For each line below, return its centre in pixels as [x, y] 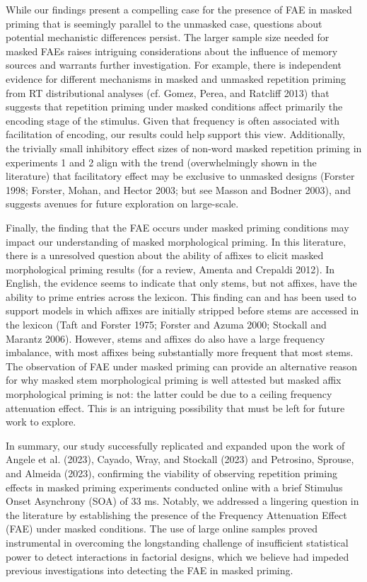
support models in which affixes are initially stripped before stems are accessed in [182, 310]
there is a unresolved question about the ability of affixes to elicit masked [165, 255]
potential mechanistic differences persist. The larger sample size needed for [168, 37]
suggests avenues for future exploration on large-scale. [122, 204]
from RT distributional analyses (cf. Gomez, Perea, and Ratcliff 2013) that [168, 92]
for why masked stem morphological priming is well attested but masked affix [174, 380]
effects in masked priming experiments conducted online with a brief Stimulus [174, 487]
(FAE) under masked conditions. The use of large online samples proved [162, 529]
